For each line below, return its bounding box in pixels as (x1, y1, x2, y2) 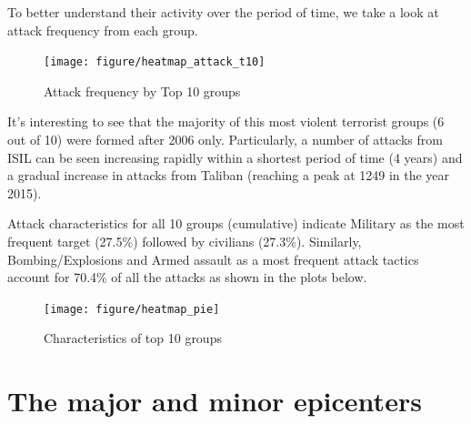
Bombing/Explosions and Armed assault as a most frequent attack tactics (7, 249, 419, 268)
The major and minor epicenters (7, 382, 422, 419)
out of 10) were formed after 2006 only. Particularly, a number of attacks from (7, 130, 443, 149)
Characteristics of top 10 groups (44, 328, 222, 348)
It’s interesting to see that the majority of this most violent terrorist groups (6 (7, 112, 445, 131)
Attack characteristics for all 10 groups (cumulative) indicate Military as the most (7, 214, 465, 233)
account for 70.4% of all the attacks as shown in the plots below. (7, 268, 367, 287)
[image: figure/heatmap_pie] (44, 302, 220, 316)
